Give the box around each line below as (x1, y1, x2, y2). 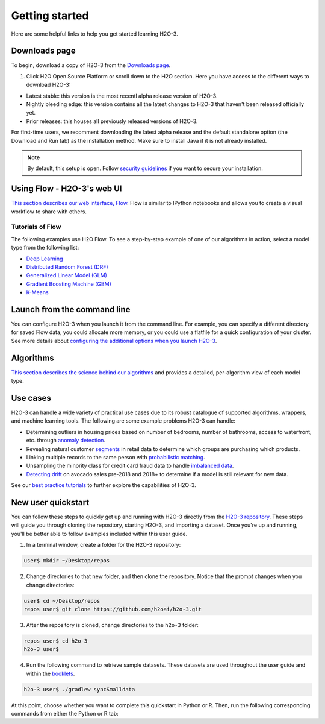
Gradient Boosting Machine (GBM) (26, 280, 111, 288)
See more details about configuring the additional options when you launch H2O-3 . (11, 337, 217, 344)
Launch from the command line (11, 304, 131, 315)
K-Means (26, 289, 49, 296)
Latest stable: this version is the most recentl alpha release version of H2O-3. (26, 92, 218, 99)
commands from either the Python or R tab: (11, 710, 119, 717)
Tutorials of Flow (11, 223, 61, 231)
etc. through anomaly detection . (26, 437, 105, 444)
